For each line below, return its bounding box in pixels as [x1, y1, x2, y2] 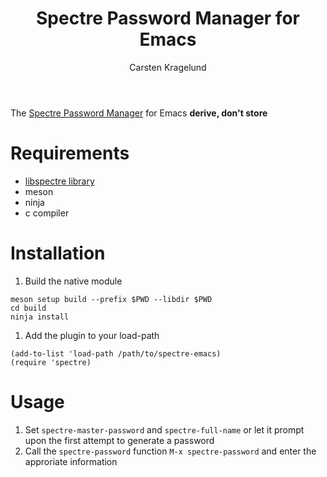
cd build [10, 303, 47, 313]
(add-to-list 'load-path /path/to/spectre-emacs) [10, 348, 222, 359]
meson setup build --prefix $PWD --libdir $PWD [10, 294, 213, 304]
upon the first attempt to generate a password [24, 434, 215, 446]
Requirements [10, 142, 130, 165]
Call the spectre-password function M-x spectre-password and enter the [24, 445, 317, 457]
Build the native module [24, 275, 123, 287]
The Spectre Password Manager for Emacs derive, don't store [10, 107, 268, 119]
